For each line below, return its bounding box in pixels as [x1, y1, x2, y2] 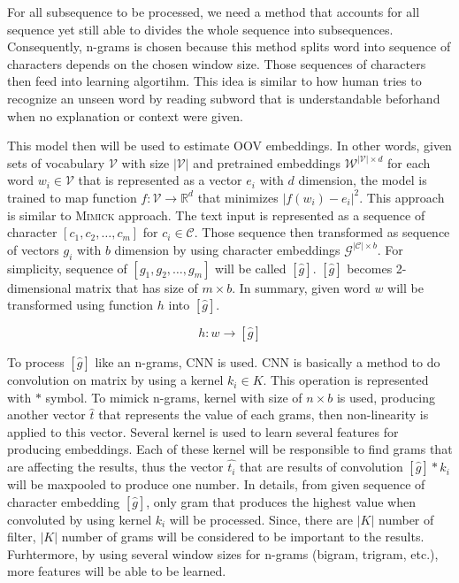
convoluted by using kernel [7, 510, 152, 528]
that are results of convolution [240, 457, 403, 476]
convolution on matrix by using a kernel [7, 371, 224, 389]
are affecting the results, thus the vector [7, 457, 224, 476]
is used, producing [336, 387, 435, 406]
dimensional [7, 278, 72, 296]
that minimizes [197, 188, 279, 206]
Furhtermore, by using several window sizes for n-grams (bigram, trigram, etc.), [7, 544, 439, 563]
